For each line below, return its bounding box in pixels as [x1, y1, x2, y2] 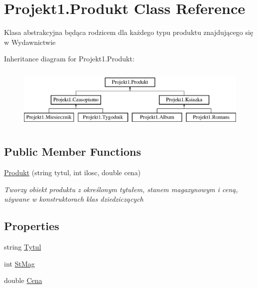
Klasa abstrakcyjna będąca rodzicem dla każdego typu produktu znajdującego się [4, 27, 253, 37]
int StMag [4, 258, 35, 269]
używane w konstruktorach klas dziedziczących [4, 194, 143, 204]
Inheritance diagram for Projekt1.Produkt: [4, 53, 134, 64]
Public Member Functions [4, 144, 141, 159]
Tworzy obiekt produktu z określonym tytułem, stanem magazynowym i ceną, [4, 184, 238, 194]
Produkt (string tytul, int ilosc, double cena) [4, 167, 141, 178]
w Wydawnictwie [4, 36, 56, 47]
